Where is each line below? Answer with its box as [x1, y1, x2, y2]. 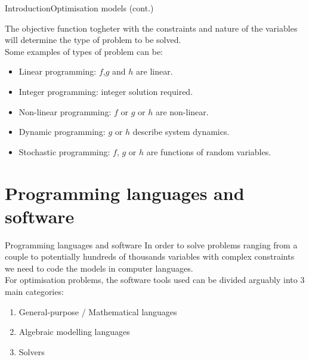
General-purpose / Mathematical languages [18, 305, 177, 318]
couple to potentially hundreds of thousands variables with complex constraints [5, 250, 295, 263]
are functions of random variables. [146, 145, 271, 158]
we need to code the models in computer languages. [5, 261, 193, 274]
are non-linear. [155, 105, 209, 118]
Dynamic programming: [18, 125, 106, 138]
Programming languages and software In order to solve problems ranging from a [5, 238, 298, 251]
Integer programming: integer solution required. [18, 85, 193, 97]
